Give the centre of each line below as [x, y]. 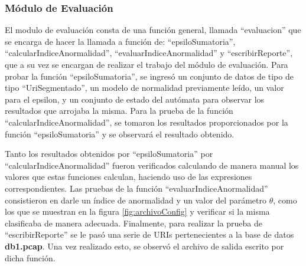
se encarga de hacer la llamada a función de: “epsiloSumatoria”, [120, 41]
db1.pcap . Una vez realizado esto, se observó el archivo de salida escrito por [144, 246]
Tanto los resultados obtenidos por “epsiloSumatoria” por [109, 154]
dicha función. [30, 257]
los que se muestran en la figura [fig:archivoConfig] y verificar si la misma [137, 211]
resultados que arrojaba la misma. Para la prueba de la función [119, 111]
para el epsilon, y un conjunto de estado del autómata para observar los [135, 99]
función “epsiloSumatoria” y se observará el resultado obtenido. [120, 134]
